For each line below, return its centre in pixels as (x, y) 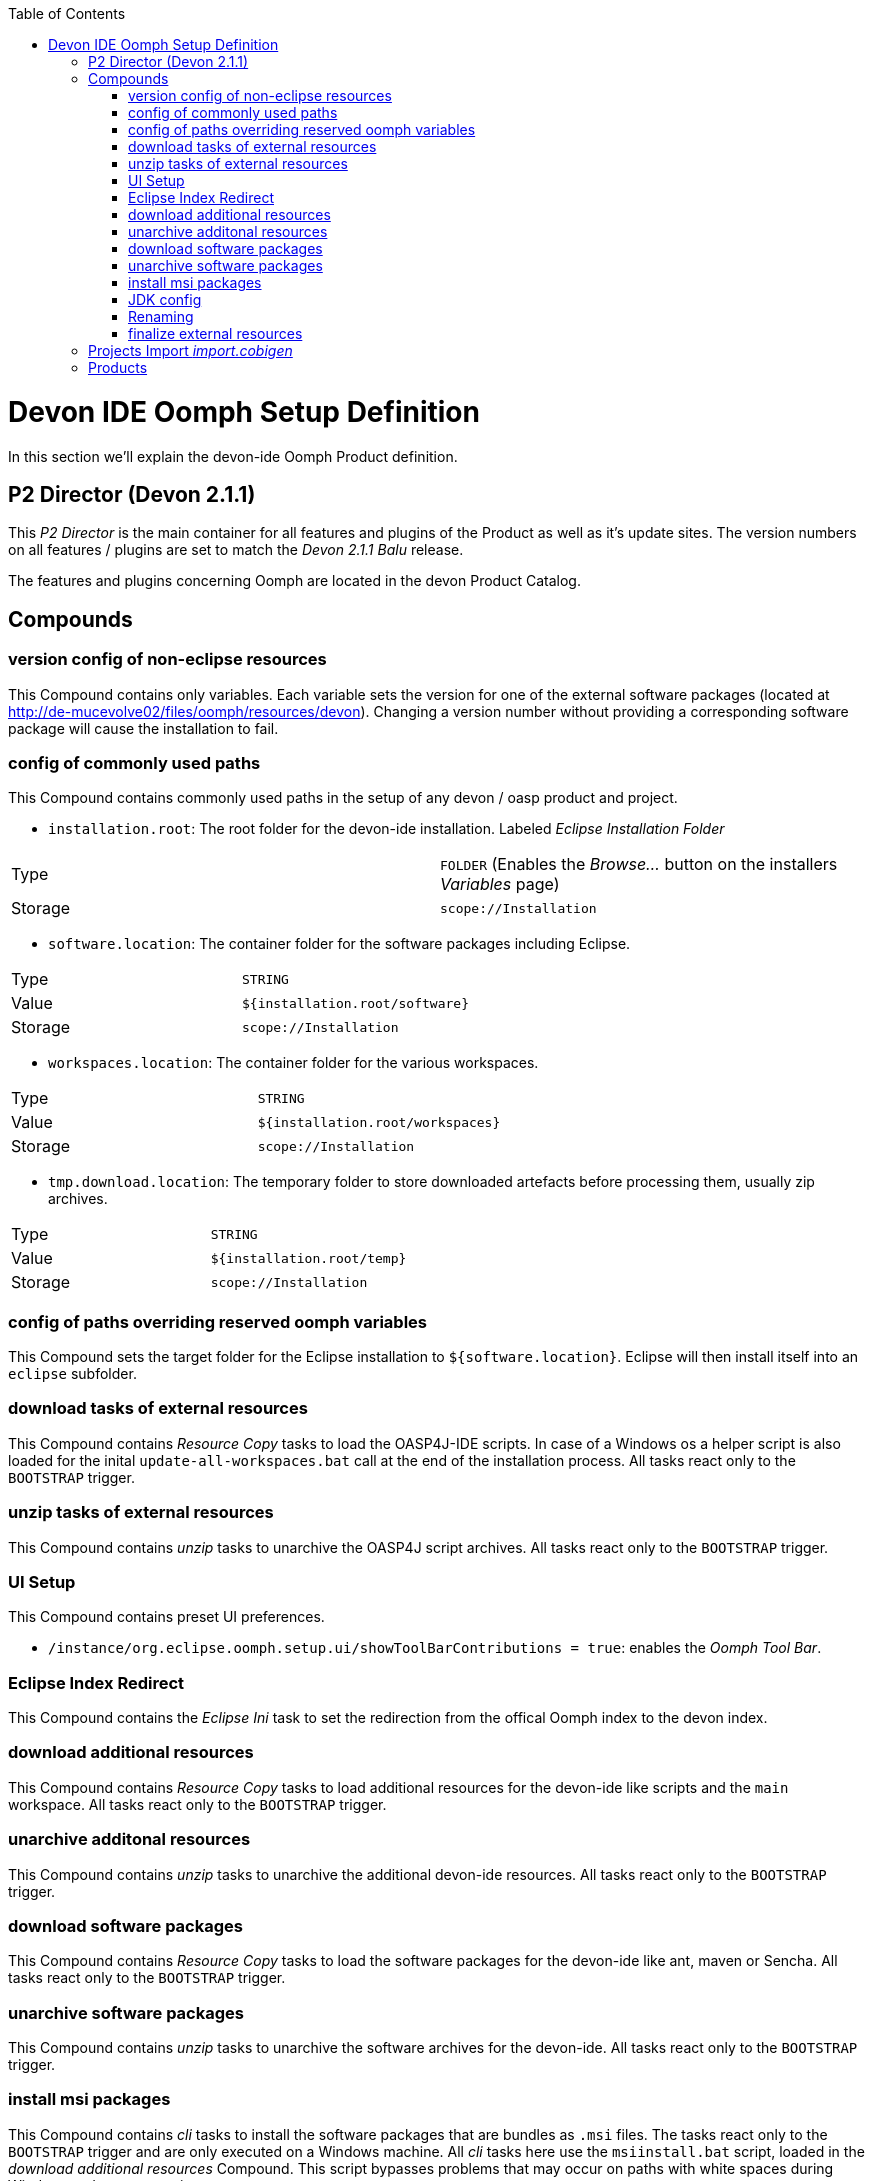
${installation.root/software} (355, 1003)
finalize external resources (215, 333)
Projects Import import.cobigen (190, 350)
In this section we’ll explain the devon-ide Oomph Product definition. (233, 456)
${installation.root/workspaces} (379, 1122)
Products (118, 367)
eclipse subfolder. (72, 1374)
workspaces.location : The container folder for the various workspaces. (293, 1063)
